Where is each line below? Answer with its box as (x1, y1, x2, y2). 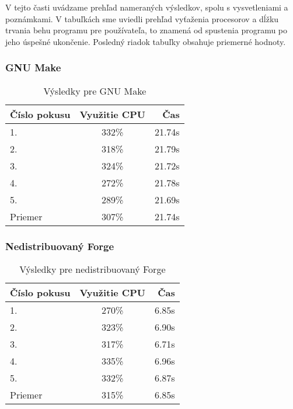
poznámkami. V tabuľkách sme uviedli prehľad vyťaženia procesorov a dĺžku (5, 12, 279, 25)
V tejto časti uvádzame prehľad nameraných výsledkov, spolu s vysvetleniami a (5, 1, 288, 13)
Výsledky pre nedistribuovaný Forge (19, 262, 166, 276)
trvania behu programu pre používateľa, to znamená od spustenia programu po (5, 24, 288, 36)
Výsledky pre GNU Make (43, 84, 146, 98)
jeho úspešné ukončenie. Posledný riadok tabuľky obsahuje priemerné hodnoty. (5, 35, 286, 47)
